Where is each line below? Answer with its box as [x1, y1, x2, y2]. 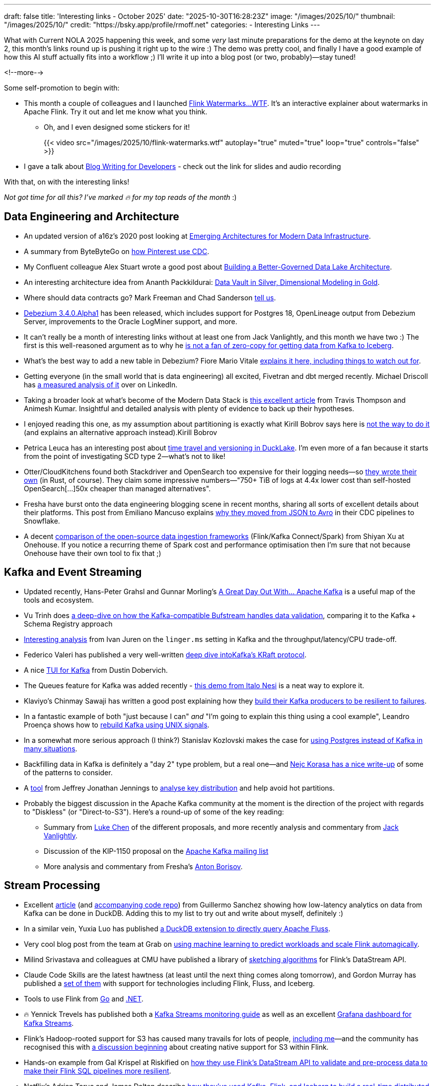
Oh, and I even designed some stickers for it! [44, 123, 190, 131]
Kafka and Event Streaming [4, 566, 142, 579]
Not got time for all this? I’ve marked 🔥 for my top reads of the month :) [4, 193, 237, 201]
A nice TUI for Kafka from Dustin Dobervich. [24, 665, 168, 674]
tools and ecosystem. [24, 595, 94, 604]
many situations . [24, 744, 77, 753]
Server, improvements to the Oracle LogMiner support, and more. [24, 317, 237, 326]
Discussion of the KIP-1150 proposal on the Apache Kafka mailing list [44, 846, 269, 855]
